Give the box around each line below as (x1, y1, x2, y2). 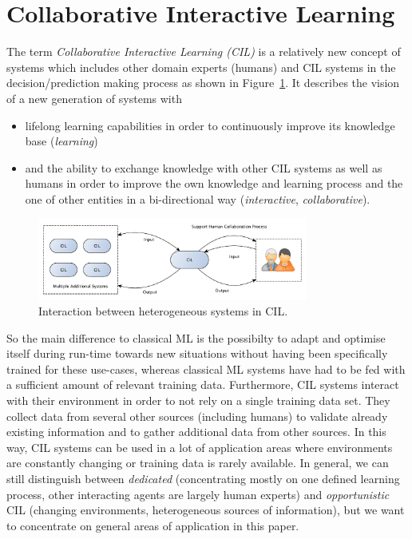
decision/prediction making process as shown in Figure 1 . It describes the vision (6, 74, 400, 91)
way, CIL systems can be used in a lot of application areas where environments (6, 438, 393, 455)
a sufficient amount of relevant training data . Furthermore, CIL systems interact (6, 376, 399, 393)
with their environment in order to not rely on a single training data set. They (6, 392, 390, 409)
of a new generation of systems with (6, 89, 182, 106)
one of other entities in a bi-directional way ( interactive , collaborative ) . (25, 190, 370, 207)
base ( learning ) (25, 133, 98, 149)
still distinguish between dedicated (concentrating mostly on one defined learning (6, 470, 400, 487)
